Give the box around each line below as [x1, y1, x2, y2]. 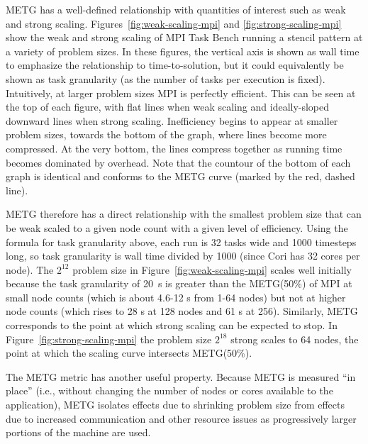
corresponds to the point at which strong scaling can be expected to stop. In [6, 318, 338, 333]
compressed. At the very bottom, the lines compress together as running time [6, 140, 342, 155]
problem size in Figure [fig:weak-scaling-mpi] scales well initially [72, 262, 352, 277]
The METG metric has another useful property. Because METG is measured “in [6, 369, 356, 384]
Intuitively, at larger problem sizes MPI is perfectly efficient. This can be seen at [6, 85, 356, 100]
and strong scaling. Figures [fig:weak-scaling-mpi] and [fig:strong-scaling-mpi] [6, 16, 342, 30]
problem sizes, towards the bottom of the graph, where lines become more [6, 127, 327, 142]
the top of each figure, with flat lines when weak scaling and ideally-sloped [6, 99, 330, 114]
